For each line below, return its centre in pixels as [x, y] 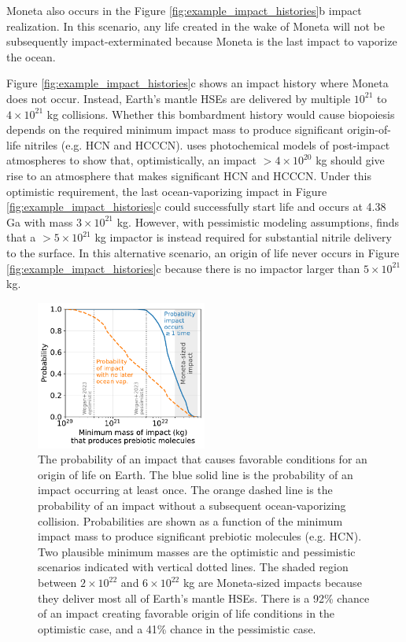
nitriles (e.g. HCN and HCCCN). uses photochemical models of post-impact [207, 144]
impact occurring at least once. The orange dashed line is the [185, 490]
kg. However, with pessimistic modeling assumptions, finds [258, 221]
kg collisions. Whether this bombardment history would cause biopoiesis [221, 114]
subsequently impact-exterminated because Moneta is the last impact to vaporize [202, 41]
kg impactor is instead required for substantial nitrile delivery [243, 237]
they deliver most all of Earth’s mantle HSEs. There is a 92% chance [204, 598]
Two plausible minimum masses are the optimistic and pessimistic [197, 551]
